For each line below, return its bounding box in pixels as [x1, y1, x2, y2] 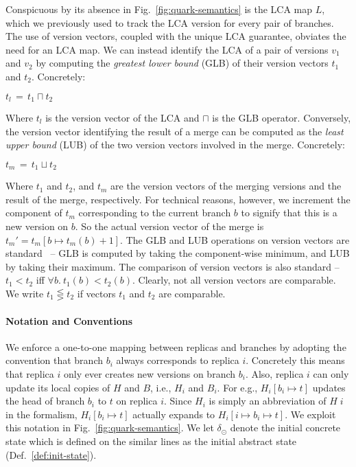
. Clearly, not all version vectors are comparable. [132, 273, 336, 287]
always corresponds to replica [116, 353, 239, 367]
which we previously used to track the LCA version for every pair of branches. [5, 15, 334, 30]
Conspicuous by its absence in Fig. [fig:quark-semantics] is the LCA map [5, 2, 313, 16]
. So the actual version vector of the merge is [75, 219, 264, 233]
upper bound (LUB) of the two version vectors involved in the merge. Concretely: [5, 137, 345, 152]
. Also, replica [245, 366, 304, 380]
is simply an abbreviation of [209, 394, 327, 408]
